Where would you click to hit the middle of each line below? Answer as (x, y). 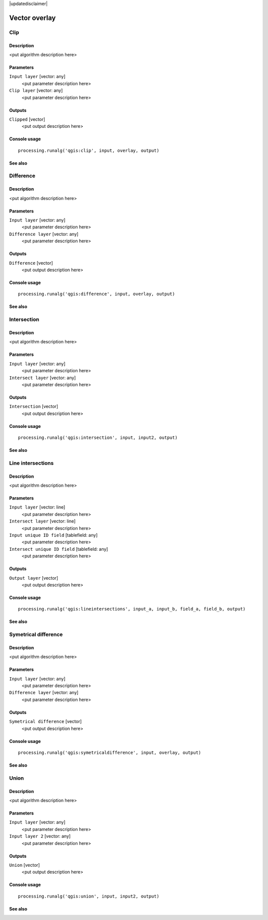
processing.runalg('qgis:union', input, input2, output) (89, 896)
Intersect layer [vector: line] (42, 521)
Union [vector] (25, 865)
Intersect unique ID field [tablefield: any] (59, 549)
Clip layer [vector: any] (36, 91)
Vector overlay (33, 18)
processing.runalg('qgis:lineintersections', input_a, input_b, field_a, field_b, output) (132, 609)
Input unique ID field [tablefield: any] (53, 535)
